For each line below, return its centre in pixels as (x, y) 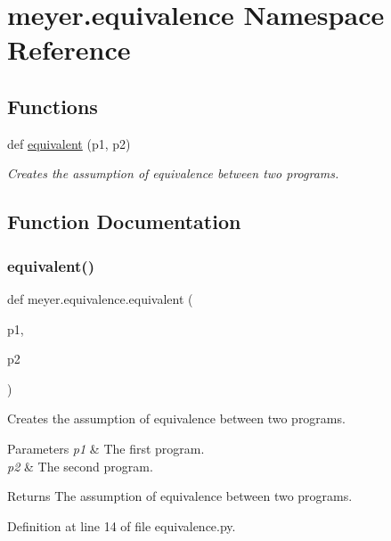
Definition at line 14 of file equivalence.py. (122, 525)
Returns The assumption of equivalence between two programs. (180, 496)
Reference (69, 49)
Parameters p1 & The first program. (106, 448)
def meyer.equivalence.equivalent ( (100, 298)
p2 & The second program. (80, 466)
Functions (53, 106)
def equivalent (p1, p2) (69, 143)
